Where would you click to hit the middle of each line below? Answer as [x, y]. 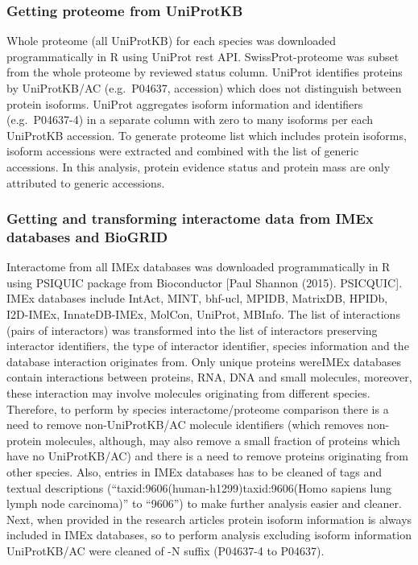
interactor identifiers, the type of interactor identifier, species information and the [208, 346]
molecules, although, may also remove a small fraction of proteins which [223, 440]
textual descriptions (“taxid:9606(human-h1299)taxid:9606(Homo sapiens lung [199, 487]
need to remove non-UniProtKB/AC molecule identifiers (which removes [185, 425]
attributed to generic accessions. [86, 182]
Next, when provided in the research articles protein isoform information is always [209, 519]
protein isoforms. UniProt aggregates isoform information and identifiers [185, 103]
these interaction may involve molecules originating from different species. [188, 393]
